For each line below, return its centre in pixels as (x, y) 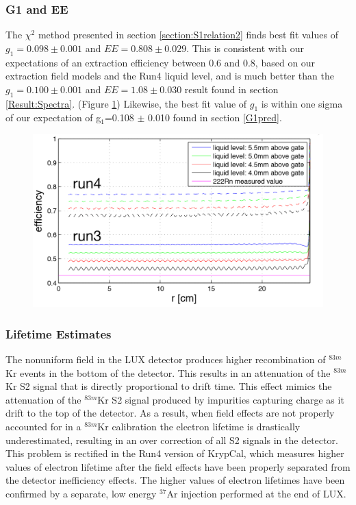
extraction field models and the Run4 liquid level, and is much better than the (170, 76)
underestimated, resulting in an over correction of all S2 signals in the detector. (172, 440)
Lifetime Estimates (59, 333)
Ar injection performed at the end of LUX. (256, 493)
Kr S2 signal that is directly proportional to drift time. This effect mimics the (169, 386)
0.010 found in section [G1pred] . (215, 118)
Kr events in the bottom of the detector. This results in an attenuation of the (168, 372)
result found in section (231, 89)
